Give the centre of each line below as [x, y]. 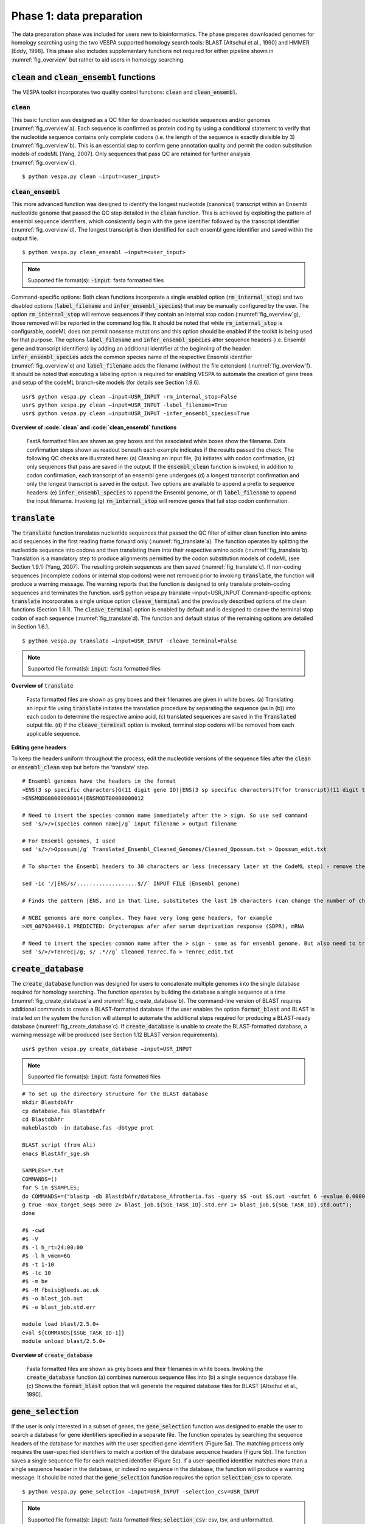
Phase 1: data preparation [77, 16]
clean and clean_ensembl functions [83, 77]
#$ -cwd [33, 1230]
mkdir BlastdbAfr [48, 1102]
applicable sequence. [53, 733]
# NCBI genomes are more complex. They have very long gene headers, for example [147, 918]
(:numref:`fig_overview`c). [43, 162]
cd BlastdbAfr [43, 1120]
